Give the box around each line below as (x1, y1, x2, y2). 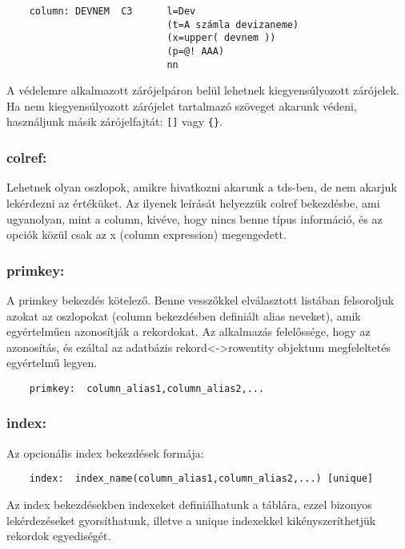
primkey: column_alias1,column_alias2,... (29, 382, 265, 394)
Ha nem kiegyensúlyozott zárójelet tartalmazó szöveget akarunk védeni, (6, 97, 357, 114)
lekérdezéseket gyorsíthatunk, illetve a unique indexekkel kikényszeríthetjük (6, 511, 376, 528)
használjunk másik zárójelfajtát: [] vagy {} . (6, 113, 223, 130)
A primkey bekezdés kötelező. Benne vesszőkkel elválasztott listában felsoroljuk (6, 291, 395, 308)
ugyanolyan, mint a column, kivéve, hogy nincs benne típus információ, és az (6, 210, 383, 227)
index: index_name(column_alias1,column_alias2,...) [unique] (29, 473, 374, 485)
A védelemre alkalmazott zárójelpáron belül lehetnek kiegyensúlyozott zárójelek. (6, 82, 400, 99)
